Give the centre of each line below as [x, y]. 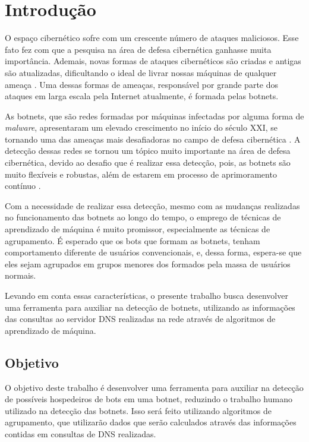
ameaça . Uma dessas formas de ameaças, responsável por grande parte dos [142, 84]
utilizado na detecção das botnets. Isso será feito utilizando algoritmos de [138, 410]
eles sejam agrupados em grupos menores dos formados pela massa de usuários [148, 263]
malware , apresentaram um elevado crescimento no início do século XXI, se [141, 127]
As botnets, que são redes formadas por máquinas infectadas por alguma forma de [154, 116]
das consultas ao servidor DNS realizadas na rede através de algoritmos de [140, 319]
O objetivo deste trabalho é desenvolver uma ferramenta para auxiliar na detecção [154, 387]
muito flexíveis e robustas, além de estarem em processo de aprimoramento [141, 174]
